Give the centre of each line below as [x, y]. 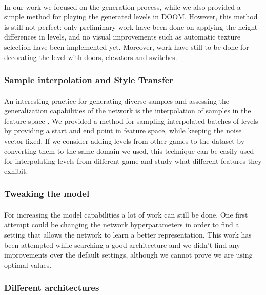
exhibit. [16, 171]
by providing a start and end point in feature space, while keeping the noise [123, 131]
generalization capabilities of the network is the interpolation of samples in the [128, 111]
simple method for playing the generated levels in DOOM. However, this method [131, 17]
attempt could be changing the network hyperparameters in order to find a [122, 224]
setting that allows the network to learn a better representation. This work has [128, 234]
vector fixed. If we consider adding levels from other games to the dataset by [125, 140]
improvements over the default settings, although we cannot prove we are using [128, 255]
